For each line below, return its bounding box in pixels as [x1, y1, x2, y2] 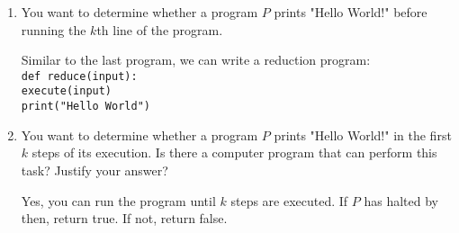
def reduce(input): [21, 69, 138, 83]
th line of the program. [96, 20, 223, 39]
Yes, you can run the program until [21, 191, 216, 210]
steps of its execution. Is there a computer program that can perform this [31, 143, 437, 162]
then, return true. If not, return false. [21, 209, 228, 228]
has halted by [364, 191, 439, 210]
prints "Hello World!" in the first [274, 125, 452, 144]
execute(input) [21, 85, 112, 98]
